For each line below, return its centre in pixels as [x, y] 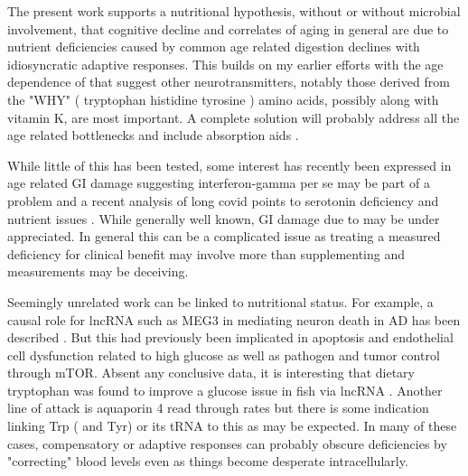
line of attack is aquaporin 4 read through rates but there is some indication [218, 408]
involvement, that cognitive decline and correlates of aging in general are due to [228, 28]
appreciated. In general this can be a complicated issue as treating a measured [224, 236]
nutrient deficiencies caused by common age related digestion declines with [214, 47]
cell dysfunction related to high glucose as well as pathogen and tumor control [224, 355]
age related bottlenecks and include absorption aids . [153, 135]
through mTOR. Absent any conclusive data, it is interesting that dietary [211, 373]
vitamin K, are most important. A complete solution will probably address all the [234, 117]
